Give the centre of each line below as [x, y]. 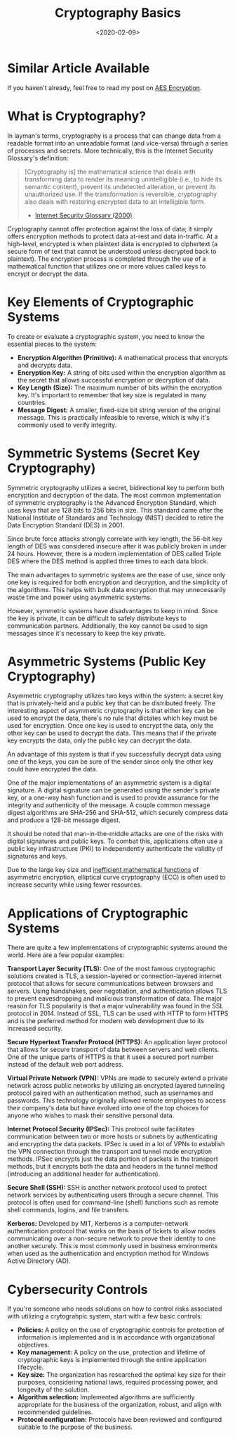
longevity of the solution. [53, 1389]
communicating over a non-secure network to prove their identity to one [112, 1238]
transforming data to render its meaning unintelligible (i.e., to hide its [123, 179]
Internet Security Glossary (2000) [83, 215]
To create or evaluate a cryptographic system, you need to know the [106, 336]
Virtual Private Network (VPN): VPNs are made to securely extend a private [117, 1078]
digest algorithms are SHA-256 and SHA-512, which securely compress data [117, 813]
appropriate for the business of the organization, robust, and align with [120, 1405]
